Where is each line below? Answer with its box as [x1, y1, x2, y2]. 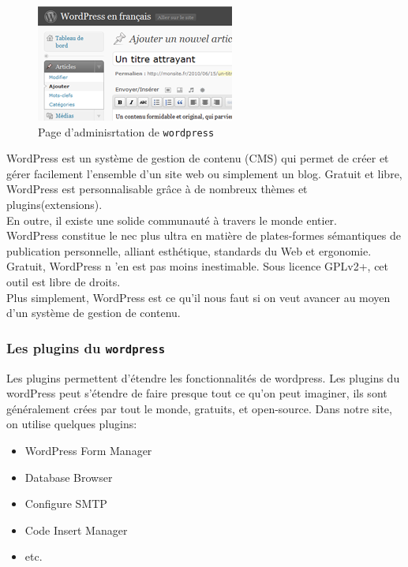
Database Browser [24, 468, 113, 485]
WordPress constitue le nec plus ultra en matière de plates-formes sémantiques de [6, 227, 401, 244]
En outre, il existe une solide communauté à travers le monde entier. [6, 211, 337, 228]
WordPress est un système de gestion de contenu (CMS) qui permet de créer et [6, 150, 389, 166]
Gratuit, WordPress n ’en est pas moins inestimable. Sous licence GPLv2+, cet [6, 258, 389, 274]
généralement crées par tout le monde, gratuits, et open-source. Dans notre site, [6, 400, 392, 416]
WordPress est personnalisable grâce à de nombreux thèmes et [6, 181, 308, 197]
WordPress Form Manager [24, 442, 152, 458]
